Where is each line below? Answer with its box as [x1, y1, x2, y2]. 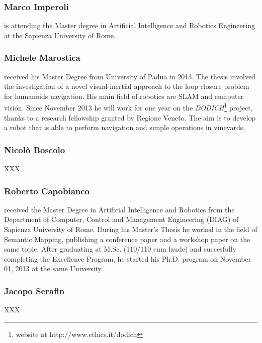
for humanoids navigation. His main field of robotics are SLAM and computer [4, 90, 244, 101]
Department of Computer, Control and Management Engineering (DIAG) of [4, 214, 239, 224]
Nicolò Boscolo [4, 143, 65, 156]
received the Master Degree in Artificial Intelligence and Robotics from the [4, 204, 235, 214]
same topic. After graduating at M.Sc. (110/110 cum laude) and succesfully [4, 244, 236, 254]
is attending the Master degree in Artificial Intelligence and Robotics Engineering [4, 20, 255, 31]
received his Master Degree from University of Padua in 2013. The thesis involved [4, 71, 255, 81]
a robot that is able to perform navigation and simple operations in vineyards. [4, 122, 245, 133]
